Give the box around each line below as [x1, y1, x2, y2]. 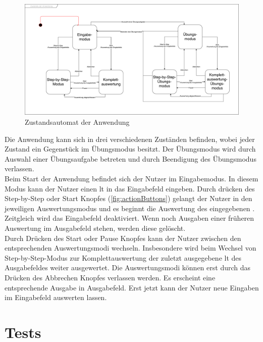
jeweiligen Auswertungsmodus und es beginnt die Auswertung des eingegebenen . [5, 203, 255, 213]
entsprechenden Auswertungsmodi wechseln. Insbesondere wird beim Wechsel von [5, 242, 256, 253]
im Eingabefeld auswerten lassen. [5, 292, 107, 303]
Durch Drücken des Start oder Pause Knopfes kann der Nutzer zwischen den [5, 232, 241, 243]
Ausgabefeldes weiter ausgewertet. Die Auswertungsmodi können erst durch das [5, 262, 251, 273]
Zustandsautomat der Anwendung [25, 117, 130, 127]
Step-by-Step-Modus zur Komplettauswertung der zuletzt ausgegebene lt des [5, 252, 242, 263]
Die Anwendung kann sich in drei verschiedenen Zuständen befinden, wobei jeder [5, 133, 255, 144]
